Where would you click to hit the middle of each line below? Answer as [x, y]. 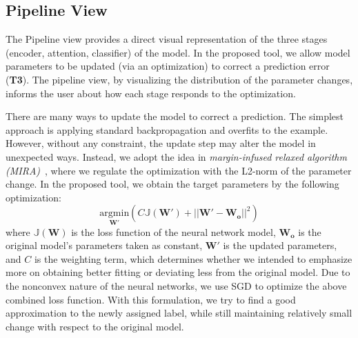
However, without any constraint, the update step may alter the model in [161, 143]
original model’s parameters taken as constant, [104, 245]
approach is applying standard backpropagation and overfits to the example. [167, 129]
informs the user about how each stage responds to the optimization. [151, 93]
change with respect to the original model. [95, 326]
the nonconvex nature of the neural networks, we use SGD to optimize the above [176, 285]
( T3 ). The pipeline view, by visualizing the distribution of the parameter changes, [179, 79]
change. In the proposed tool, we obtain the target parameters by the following [172, 184]
